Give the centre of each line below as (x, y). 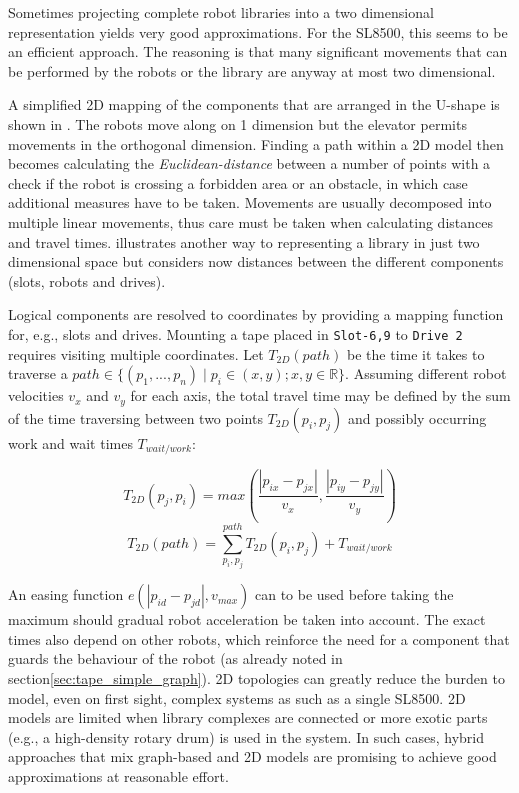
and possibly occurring (417, 417)
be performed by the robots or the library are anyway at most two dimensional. (252, 70)
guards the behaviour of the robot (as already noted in (175, 658)
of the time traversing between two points (135, 417)
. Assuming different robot (426, 373)
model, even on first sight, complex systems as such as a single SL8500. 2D (237, 697)
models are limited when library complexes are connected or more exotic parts (248, 717)
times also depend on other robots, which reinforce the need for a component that (259, 638)
